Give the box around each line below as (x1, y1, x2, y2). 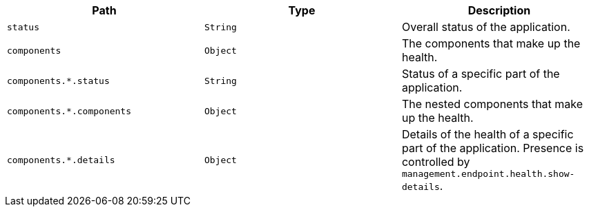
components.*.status (7, 75, 110, 86)
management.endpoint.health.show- (401, 169, 575, 179)
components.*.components (7, 105, 132, 116)
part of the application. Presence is (401, 141, 584, 155)
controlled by (401, 155, 470, 169)
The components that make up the (401, 36, 581, 50)
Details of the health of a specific (401, 127, 574, 141)
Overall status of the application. (401, 20, 570, 34)
